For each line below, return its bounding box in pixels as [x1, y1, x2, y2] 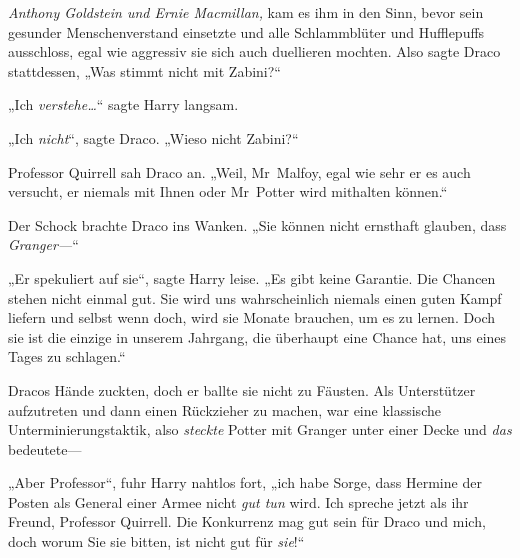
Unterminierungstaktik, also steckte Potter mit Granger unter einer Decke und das [8, 419, 512, 440]
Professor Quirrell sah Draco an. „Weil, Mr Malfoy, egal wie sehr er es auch [8, 161, 471, 182]
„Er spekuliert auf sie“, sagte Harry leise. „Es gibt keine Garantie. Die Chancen [8, 267, 496, 288]
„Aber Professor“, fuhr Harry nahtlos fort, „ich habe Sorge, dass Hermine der [8, 472, 482, 493]
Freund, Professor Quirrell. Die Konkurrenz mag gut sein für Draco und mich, [8, 511, 486, 532]
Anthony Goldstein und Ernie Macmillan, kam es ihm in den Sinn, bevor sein [8, 2, 484, 22]
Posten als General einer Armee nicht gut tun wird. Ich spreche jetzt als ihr [8, 491, 469, 512]
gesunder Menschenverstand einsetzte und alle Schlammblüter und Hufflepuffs [8, 21, 485, 42]
